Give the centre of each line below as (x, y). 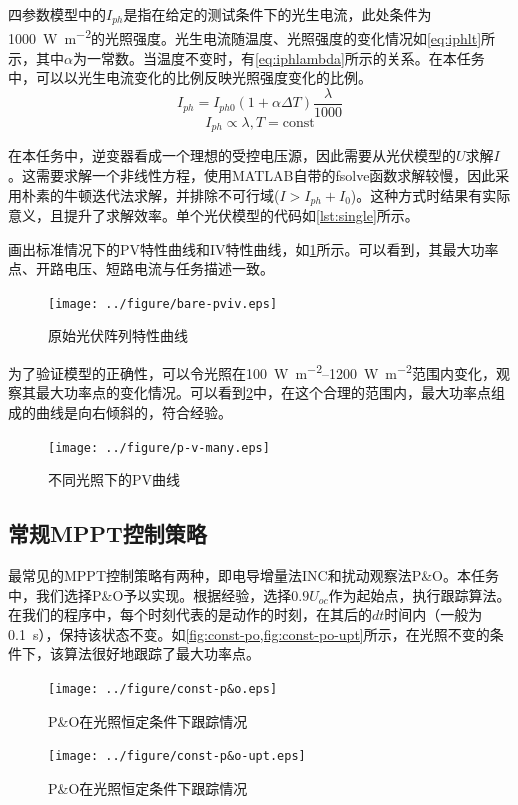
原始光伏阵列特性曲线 (118, 335)
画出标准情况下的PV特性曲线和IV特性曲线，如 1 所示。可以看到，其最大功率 (253, 248)
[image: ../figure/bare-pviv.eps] (163, 303)
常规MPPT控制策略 (107, 533)
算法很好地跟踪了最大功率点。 (161, 653)
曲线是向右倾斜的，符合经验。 (133, 411)
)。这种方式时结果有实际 (430, 194)
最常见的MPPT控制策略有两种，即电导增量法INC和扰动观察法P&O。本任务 (253, 574)
